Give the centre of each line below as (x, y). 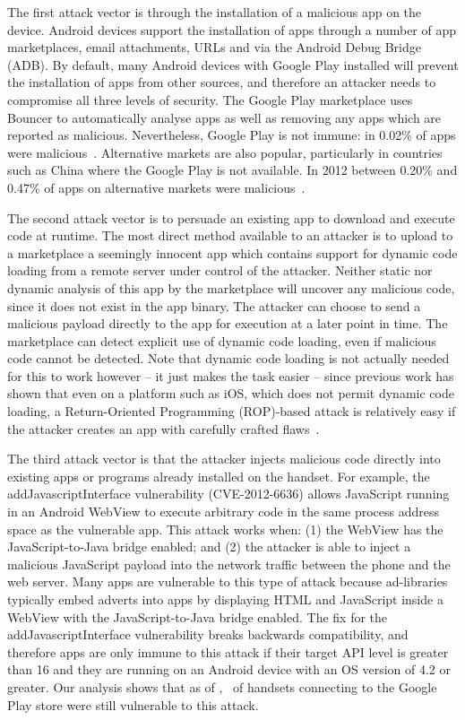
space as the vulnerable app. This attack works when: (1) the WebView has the (225, 529)
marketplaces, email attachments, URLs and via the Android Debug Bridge (214, 47)
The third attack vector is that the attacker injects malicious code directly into (224, 459)
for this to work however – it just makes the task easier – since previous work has (231, 375)
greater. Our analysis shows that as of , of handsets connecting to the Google (222, 686)
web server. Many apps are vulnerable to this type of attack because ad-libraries (228, 581)
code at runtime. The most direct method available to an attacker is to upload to (230, 235)
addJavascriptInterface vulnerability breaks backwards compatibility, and (208, 634)
